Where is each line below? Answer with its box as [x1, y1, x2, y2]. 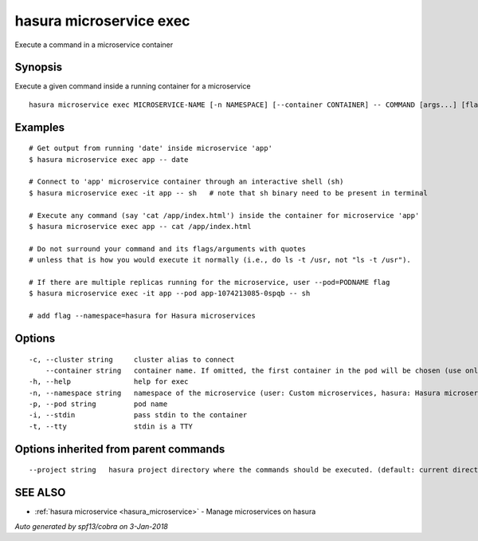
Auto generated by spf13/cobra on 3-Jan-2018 [14, 521, 169, 531]
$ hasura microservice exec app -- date [29, 155, 189, 164]
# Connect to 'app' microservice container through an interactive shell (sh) [29, 177, 344, 187]
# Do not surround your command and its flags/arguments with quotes [29, 244, 307, 253]
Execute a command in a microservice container [14, 40, 174, 49]
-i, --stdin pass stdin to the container [29, 411, 248, 420]
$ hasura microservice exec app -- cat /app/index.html [29, 222, 252, 231]
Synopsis [14, 61, 63, 74]
